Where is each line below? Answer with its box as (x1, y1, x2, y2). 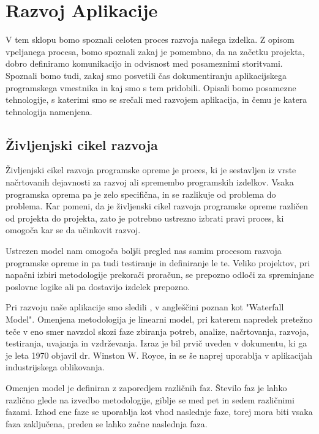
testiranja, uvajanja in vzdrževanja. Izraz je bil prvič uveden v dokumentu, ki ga (6, 337, 307, 350)
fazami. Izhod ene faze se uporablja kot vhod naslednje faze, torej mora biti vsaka (6, 405, 313, 418)
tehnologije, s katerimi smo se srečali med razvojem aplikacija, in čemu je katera (6, 93, 307, 106)
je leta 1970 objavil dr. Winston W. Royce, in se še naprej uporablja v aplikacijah (6, 348, 313, 361)
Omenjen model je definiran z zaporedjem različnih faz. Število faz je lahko (6, 381, 287, 394)
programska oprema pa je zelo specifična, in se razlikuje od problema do (6, 187, 276, 200)
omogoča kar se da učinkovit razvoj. (6, 223, 141, 236)
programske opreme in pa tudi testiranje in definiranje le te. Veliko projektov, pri (6, 256, 310, 269)
